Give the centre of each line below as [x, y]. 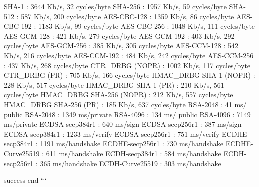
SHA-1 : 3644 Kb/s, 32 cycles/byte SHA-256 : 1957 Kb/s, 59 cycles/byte [115, 6]
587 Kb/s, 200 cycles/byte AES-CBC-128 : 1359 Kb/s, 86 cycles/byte [128, 16]
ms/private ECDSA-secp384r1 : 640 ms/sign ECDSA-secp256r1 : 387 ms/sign [123, 124]
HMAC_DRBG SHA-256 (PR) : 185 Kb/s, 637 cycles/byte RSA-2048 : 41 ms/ [125, 104]
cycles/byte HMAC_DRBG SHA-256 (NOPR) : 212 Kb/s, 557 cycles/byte [119, 95]
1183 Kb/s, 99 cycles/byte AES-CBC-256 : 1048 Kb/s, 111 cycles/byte [147, 26]
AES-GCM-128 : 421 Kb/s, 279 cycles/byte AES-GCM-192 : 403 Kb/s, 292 [119, 36]
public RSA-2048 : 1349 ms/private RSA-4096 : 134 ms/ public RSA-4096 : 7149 [127, 114]
